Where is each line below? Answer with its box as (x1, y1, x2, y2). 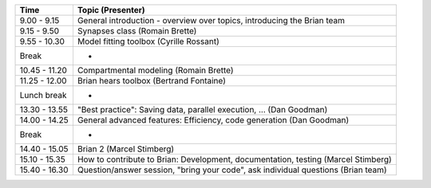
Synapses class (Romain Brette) (77, 25, 197, 36)
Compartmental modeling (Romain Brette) (77, 65, 235, 76)
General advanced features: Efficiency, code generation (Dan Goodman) (77, 115, 350, 125)
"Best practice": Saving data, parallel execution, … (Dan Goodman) (77, 104, 328, 115)
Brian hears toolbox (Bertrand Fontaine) (77, 76, 227, 86)
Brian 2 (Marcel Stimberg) (77, 143, 175, 155)
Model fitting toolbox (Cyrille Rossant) (77, 36, 219, 47)
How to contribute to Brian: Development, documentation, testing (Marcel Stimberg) (77, 154, 393, 165)
